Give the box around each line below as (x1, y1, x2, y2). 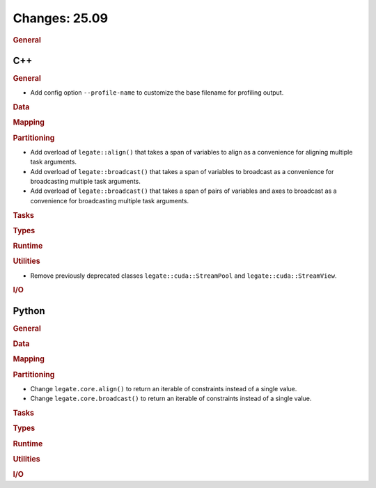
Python (13, 305, 45, 317)
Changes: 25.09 (13, 10, 108, 26)
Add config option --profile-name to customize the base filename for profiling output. (30, 88, 284, 97)
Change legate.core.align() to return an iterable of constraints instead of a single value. (30, 384, 297, 393)
